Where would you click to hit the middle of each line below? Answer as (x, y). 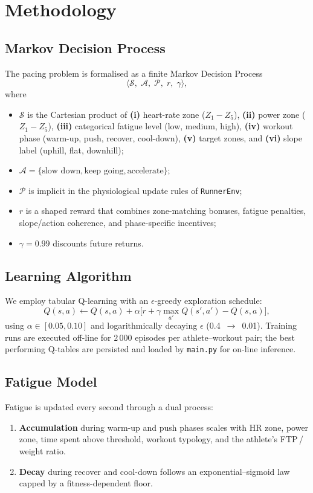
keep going (104, 171)
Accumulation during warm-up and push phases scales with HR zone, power (164, 427)
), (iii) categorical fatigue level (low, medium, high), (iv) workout (170, 126)
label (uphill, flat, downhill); (71, 150)
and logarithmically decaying (144, 325)
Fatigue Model (51, 382)
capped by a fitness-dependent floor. (86, 483)
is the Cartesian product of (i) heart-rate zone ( (116, 114)
